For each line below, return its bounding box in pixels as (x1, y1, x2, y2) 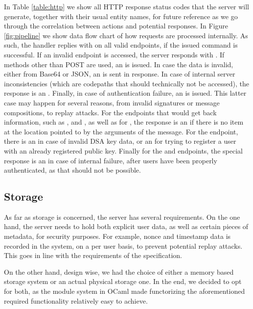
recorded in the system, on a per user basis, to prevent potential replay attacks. (4, 240, 243, 251)
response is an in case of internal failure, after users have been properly (4, 155, 217, 165)
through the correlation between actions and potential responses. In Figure (4, 21, 229, 31)
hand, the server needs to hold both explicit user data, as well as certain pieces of (4, 221, 249, 232)
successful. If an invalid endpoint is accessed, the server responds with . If (4, 49, 225, 59)
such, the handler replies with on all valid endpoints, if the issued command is (4, 40, 238, 50)
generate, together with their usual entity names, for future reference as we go (4, 11, 238, 21)
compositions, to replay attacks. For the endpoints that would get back (4, 107, 217, 117)
